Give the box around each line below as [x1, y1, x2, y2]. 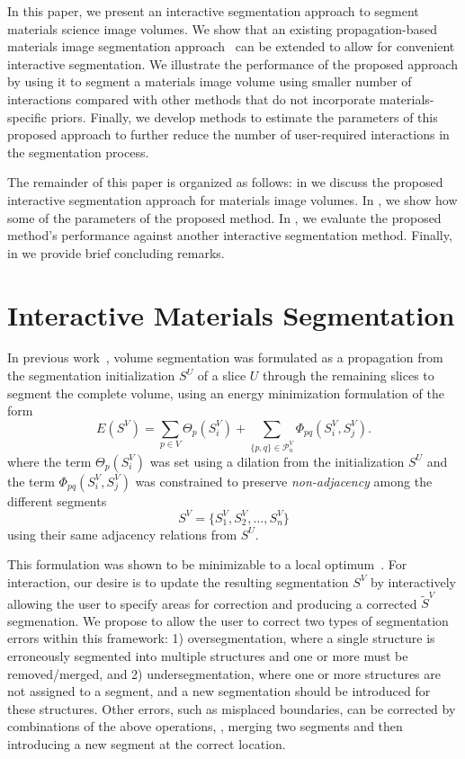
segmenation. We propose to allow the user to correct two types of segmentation [7, 611, 449, 630]
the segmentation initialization [7, 366, 175, 385]
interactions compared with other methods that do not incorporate [7, 89, 376, 108]
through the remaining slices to [263, 366, 434, 385]
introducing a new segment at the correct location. [7, 735, 286, 754]
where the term [7, 451, 92, 470]
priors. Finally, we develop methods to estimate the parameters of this [50, 107, 438, 126]
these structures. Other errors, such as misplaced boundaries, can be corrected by [7, 699, 456, 718]
